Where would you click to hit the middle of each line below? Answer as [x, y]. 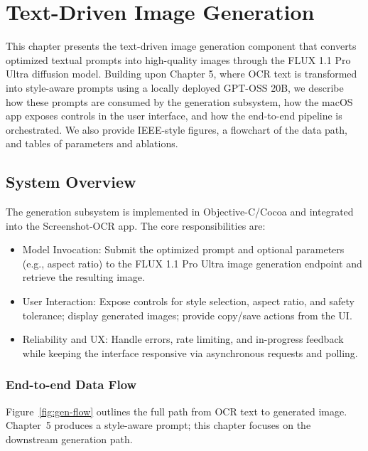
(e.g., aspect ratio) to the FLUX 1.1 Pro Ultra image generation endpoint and [192, 263]
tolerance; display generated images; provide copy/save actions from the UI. [187, 315]
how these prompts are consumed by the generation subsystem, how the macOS [179, 101]
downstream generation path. [69, 439]
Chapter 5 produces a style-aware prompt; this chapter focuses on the [158, 425]
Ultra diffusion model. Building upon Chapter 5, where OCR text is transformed [182, 74]
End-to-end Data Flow [71, 384]
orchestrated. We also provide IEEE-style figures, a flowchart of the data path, [177, 129]
